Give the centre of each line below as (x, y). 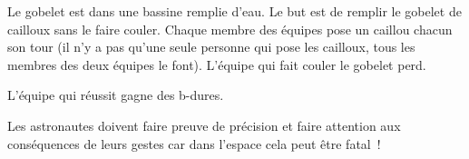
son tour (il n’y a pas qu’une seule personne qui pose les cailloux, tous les (211, 47)
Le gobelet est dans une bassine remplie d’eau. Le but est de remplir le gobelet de (234, 11)
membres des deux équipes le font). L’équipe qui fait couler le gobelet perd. (217, 64)
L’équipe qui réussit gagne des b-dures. (116, 95)
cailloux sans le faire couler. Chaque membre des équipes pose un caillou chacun (230, 29)
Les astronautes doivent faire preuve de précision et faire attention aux (204, 125)
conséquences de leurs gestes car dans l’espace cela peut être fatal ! (194, 143)
